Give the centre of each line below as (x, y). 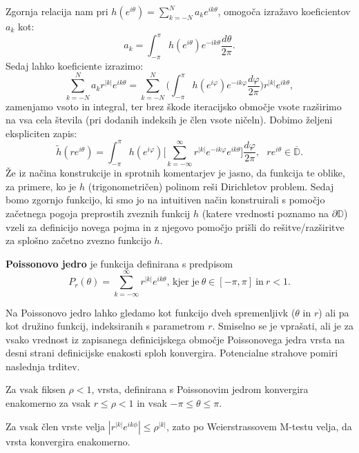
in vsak (152, 403)
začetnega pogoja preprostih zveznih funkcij (98, 213)
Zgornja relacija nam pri (57, 11)
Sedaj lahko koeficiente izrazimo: (75, 65)
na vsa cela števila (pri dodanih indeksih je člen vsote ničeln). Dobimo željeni (169, 120)
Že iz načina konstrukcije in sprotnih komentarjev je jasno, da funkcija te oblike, (175, 173)
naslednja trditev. (43, 366)
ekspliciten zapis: (41, 133)
